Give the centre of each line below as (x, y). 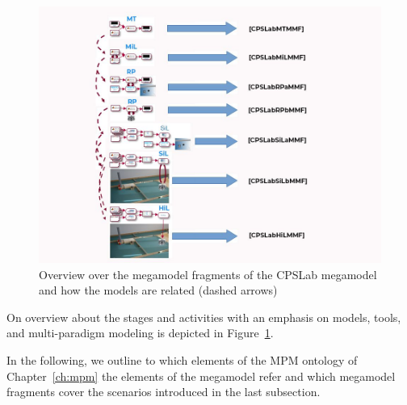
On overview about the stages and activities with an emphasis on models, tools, (204, 317)
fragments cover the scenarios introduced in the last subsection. (164, 392)
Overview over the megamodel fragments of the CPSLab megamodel (208, 274)
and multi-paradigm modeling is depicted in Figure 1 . (140, 333)
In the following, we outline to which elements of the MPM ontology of (182, 359)
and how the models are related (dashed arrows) (158, 290)
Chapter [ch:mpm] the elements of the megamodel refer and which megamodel (201, 376)
